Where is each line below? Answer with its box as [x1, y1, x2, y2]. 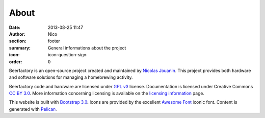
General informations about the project [48, 45, 126, 51]
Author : [9, 31, 26, 37]
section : [9, 38, 26, 44]
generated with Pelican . [9, 106, 57, 112]
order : [9, 59, 22, 65]
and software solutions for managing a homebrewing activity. [9, 74, 133, 80]
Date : [9, 24, 21, 30]
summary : [9, 45, 31, 51]
